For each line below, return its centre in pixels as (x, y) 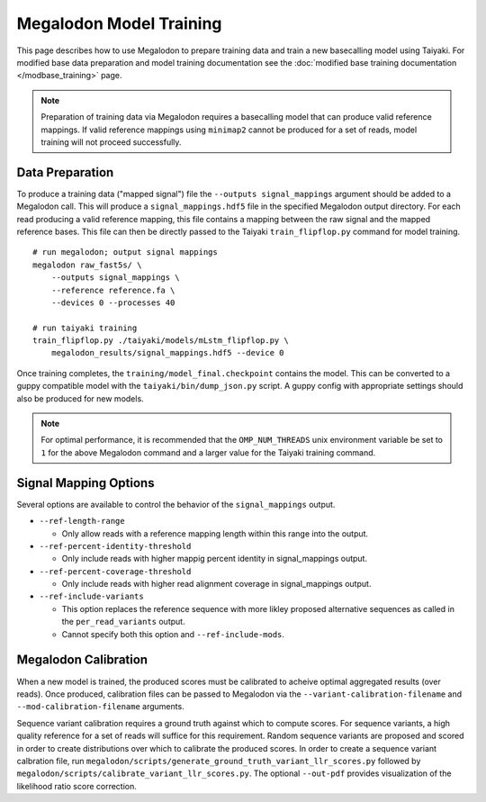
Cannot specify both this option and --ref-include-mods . (173, 634)
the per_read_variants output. (123, 622)
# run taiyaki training (85, 328)
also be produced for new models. (80, 398)
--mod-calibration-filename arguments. (100, 707)
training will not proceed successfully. (111, 142)
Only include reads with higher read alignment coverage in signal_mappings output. (216, 584)
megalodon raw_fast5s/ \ (87, 265)
